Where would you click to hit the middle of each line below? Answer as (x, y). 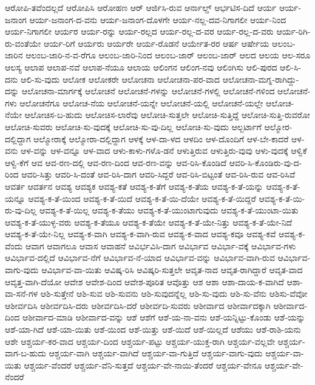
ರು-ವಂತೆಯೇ (23, 43)
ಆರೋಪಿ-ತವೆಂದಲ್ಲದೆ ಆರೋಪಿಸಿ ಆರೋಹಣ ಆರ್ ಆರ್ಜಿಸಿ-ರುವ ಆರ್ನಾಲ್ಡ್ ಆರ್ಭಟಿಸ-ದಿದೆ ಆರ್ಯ (141, 7)
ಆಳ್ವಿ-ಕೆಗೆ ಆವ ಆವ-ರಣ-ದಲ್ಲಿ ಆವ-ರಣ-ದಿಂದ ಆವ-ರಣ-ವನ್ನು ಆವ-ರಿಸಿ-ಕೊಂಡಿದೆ (116, 162)
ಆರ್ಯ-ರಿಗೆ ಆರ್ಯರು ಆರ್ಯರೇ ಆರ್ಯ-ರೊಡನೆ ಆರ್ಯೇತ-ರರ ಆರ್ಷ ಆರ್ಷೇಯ (156, 43)
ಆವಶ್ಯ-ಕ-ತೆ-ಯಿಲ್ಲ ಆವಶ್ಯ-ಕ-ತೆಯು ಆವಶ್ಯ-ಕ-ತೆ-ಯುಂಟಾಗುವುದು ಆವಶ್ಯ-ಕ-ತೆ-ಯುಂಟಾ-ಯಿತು (169, 210)
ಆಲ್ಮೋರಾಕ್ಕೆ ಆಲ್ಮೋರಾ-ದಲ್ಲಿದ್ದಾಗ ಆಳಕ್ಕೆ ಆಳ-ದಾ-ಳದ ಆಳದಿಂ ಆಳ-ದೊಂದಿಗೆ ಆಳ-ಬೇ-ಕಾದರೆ (161, 138)
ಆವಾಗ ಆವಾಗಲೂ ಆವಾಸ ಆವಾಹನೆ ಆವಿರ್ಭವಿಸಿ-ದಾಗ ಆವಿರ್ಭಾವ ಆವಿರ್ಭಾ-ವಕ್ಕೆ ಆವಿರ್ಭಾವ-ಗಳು (161, 245)
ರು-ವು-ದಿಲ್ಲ (21, 210)
